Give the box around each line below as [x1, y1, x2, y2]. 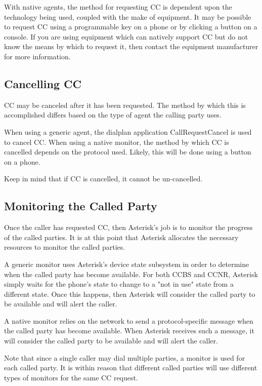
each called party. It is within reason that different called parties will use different [4, 362, 257, 373]
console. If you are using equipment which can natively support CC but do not [4, 31, 248, 42]
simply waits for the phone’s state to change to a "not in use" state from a [4, 279, 234, 289]
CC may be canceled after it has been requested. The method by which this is [4, 99, 246, 110]
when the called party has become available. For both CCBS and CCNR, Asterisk [4, 268, 258, 279]
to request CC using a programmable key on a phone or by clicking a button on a [4, 21, 257, 32]
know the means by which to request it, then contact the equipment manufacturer [4, 41, 258, 52]
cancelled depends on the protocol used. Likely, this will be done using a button [4, 146, 251, 157]
